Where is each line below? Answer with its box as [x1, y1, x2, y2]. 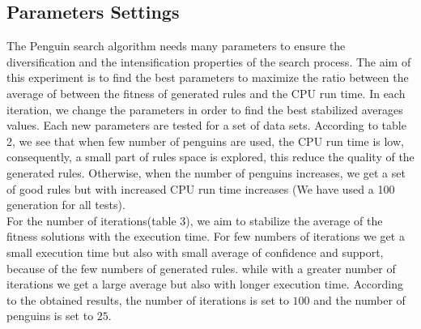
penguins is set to [6, 307, 94, 324]
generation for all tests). [6, 196, 125, 213]
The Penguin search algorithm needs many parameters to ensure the [6, 37, 346, 54]
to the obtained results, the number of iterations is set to [6, 291, 289, 308]
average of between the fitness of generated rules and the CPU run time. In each [6, 84, 406, 101]
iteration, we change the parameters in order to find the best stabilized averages [6, 100, 403, 117]
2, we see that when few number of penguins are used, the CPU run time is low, [6, 132, 404, 149]
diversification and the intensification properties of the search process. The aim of [6, 53, 411, 70]
